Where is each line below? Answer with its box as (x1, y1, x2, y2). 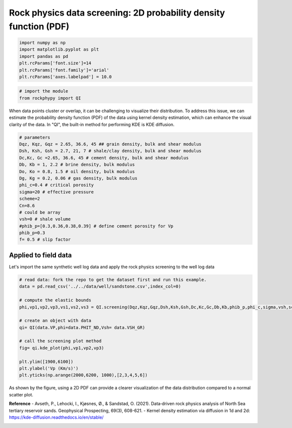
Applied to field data (9, 251, 72, 259)
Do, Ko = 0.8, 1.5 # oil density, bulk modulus (19, 169, 135, 174)
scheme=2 (19, 196, 40, 202)
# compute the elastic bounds (19, 297, 91, 303)
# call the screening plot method (19, 338, 102, 344)
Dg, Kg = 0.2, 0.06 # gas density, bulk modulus (19, 175, 138, 181)
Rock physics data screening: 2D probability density (9, 7, 225, 18)
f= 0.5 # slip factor (19, 237, 71, 242)
